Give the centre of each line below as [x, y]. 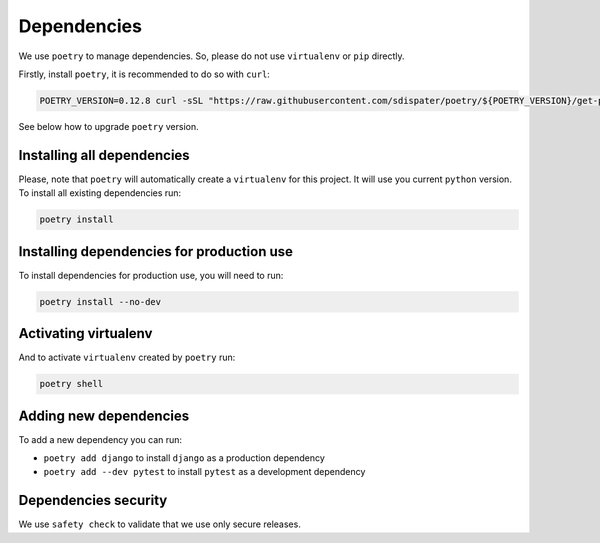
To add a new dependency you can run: [100, 439]
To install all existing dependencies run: [100, 193]
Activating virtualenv [85, 333]
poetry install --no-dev [100, 301]
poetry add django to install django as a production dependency [184, 458]
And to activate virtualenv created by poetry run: [127, 357]
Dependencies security [93, 500]
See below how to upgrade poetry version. [108, 126]
